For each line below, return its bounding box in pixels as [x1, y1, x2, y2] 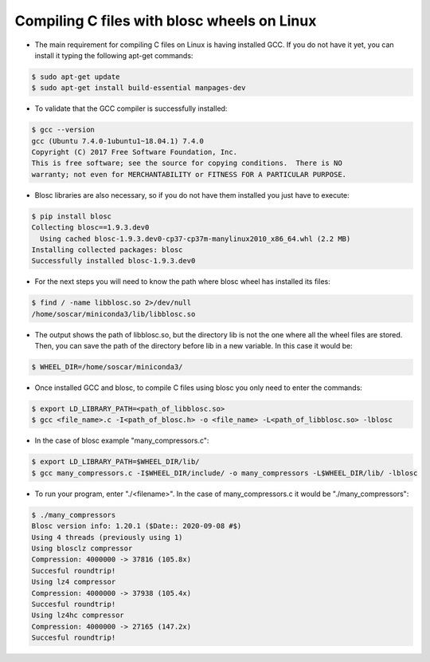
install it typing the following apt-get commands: [34, 50, 193, 60]
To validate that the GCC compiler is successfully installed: [34, 104, 228, 113]
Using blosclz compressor [31, 543, 133, 553]
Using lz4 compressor [31, 577, 116, 586]
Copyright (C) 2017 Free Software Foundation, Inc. [31, 148, 238, 157]
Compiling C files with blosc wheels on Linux [14, 12, 317, 30]
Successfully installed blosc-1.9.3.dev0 [31, 256, 196, 266]
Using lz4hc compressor [31, 611, 125, 620]
